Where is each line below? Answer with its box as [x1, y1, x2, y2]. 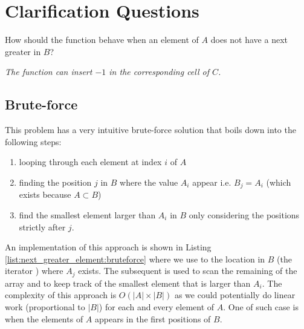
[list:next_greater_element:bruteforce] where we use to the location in [5, 252, 265, 265]
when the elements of [5, 312, 83, 325]
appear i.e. [192, 175, 231, 188]
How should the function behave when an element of [5, 33, 199, 46]
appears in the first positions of [94, 312, 211, 325]
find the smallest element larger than [19, 208, 156, 221]
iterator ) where [5, 264, 63, 277]
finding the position [19, 175, 92, 188]
